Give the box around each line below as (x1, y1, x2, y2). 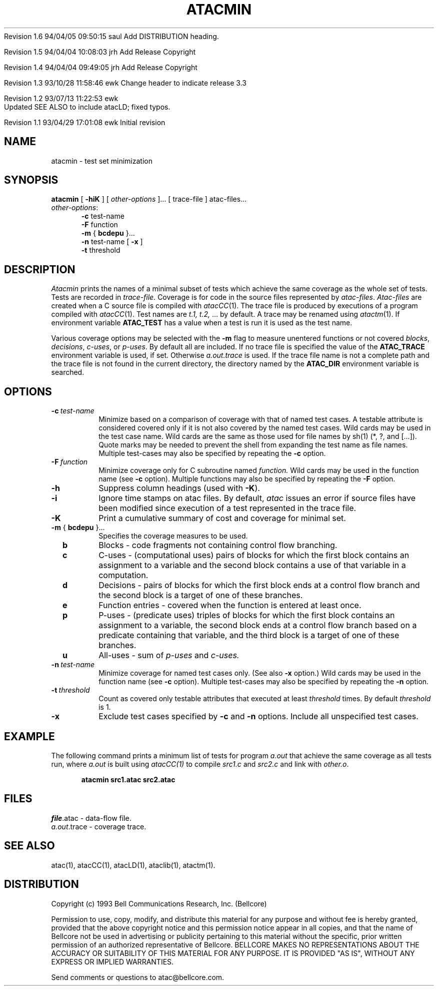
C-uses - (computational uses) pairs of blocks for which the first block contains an (98, 550, 409, 561)
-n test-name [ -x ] (81, 237, 143, 246)
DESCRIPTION (4, 263, 75, 276)
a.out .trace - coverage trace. (51, 822, 146, 831)
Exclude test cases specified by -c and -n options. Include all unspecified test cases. (98, 711, 418, 722)
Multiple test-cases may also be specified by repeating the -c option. (98, 449, 326, 458)
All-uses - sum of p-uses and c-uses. (98, 650, 239, 661)
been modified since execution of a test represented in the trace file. (98, 503, 356, 514)
